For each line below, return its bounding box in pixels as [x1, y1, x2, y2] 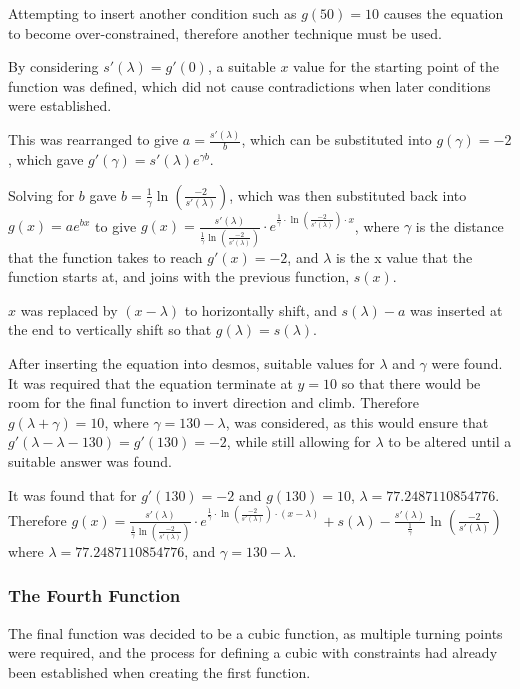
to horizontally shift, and [184, 299, 337, 320]
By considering [8, 56, 99, 77]
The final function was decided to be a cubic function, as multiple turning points [8, 622, 503, 643]
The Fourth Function [8, 583, 181, 608]
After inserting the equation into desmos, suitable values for [8, 352, 375, 373]
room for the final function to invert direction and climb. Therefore [8, 392, 419, 413]
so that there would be [341, 372, 481, 393]
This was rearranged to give [8, 129, 179, 150]
